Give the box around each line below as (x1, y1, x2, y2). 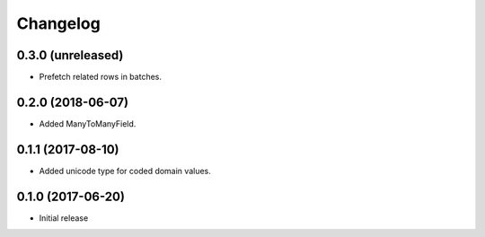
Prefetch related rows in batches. (39, 72, 162, 83)
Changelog (16, 13, 101, 33)
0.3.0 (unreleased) (16, 48, 124, 63)
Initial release (39, 212, 89, 224)
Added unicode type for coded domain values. (39, 165, 211, 176)
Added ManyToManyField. (39, 118, 137, 129)
